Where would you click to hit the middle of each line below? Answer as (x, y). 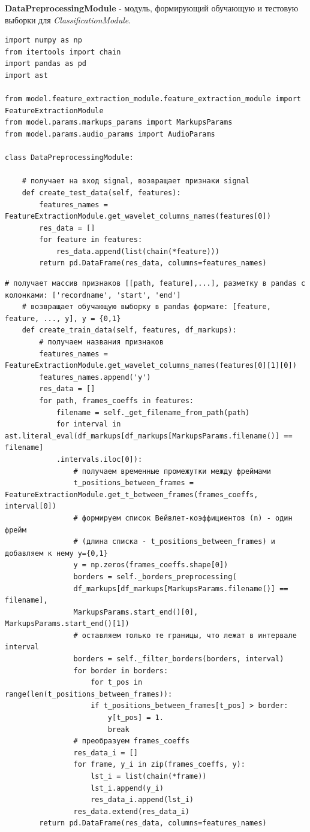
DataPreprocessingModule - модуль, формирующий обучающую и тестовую (152, 8)
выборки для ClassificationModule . (68, 19)
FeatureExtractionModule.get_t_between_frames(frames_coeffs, (132, 494)
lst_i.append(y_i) (127, 788)
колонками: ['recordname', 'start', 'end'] (93, 295)
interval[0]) (31, 506)
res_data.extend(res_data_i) (131, 811)
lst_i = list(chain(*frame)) (149, 776)
